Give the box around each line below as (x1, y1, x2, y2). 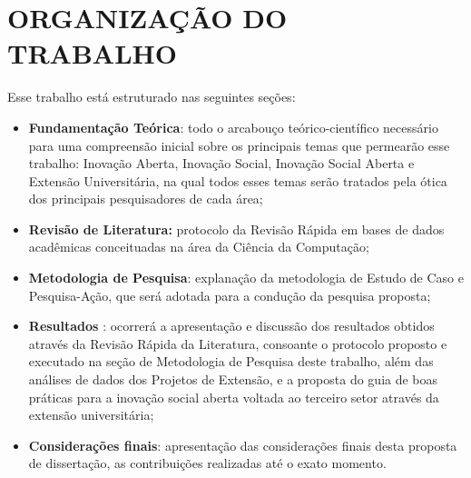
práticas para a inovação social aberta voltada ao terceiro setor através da (28, 387, 439, 406)
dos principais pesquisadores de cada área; (28, 189, 263, 208)
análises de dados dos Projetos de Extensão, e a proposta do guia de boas (28, 370, 438, 389)
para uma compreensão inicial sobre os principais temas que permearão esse (28, 135, 450, 154)
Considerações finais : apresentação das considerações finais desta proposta (28, 435, 457, 454)
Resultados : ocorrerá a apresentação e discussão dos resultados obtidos (28, 316, 435, 335)
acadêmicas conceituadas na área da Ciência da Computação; (28, 237, 369, 256)
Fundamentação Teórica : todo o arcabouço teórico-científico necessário (28, 117, 438, 136)
